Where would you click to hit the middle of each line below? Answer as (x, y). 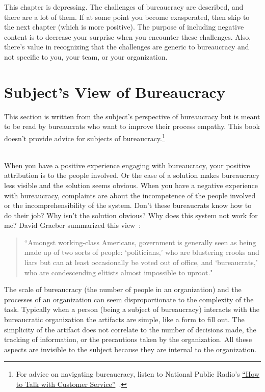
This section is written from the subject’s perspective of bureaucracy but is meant (132, 116)
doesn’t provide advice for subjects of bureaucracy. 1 (85, 137)
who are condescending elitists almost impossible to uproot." (118, 272)
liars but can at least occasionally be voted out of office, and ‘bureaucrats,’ (141, 262)
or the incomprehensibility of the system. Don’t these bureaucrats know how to (128, 205)
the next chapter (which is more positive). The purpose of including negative (124, 27)
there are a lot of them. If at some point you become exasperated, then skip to (127, 17)
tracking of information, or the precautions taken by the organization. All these (128, 339)
